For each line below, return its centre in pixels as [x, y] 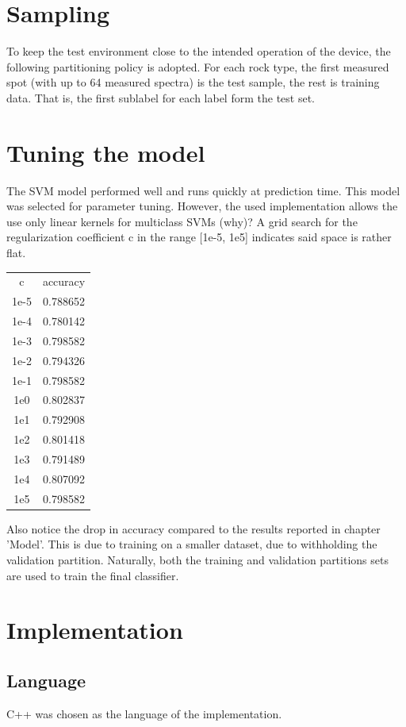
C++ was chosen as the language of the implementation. [144, 713]
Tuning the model [106, 152]
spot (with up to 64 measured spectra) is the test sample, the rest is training [193, 82]
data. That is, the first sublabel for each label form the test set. [161, 97]
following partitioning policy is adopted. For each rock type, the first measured [198, 66]
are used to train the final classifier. [93, 575]
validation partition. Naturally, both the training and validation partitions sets [197, 559]
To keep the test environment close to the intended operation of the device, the [199, 51]
